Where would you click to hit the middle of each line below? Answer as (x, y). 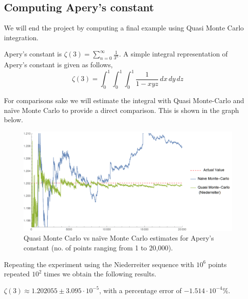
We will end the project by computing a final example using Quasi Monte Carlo (124, 28)
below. (14, 120)
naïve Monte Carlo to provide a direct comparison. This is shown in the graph (122, 110)
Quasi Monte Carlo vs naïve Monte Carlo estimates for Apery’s (119, 238)
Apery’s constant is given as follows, (58, 65)
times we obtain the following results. (100, 274)
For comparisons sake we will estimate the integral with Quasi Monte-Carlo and (124, 100)
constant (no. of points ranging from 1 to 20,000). (98, 247)
